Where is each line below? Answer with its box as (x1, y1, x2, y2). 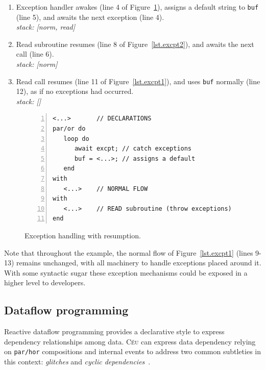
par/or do (53, 125, 86, 133)
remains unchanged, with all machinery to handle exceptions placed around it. (16, 257, 261, 268)
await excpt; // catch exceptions (74, 145, 192, 153)
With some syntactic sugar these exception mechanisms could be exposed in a (4, 267, 248, 278)
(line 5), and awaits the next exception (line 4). (16, 11, 164, 22)
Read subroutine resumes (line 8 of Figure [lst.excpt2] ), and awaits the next (16, 38, 254, 49)
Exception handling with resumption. (25, 230, 141, 240)
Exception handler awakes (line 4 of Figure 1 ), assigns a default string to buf (16, 2, 259, 12)
